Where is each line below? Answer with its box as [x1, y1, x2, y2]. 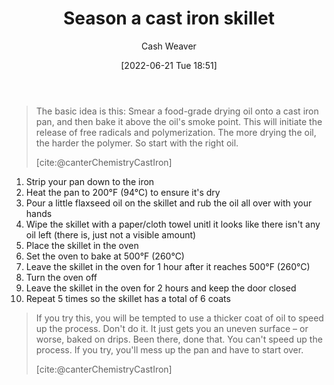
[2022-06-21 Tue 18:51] [120, 59, 218, 71]
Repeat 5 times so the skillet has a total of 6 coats [25, 292, 231, 304]
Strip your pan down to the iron [25, 175, 155, 187]
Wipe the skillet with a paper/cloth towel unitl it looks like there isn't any [25, 218, 321, 230]
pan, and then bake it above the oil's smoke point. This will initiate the [35, 115, 323, 127]
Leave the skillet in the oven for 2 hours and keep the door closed [25, 282, 297, 294]
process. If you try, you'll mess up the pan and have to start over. [35, 343, 304, 356]
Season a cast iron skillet [62, 7, 276, 30]
